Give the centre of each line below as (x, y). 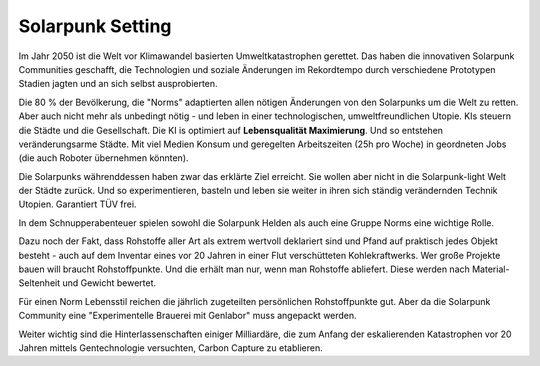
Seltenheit (39, 283)
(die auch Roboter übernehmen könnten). (103, 158)
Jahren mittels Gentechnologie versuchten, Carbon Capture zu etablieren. (171, 347)
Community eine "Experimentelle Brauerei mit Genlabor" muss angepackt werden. (187, 316)
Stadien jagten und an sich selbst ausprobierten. (118, 84)
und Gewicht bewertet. (109, 283)
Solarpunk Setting (95, 26)
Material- (490, 269)
